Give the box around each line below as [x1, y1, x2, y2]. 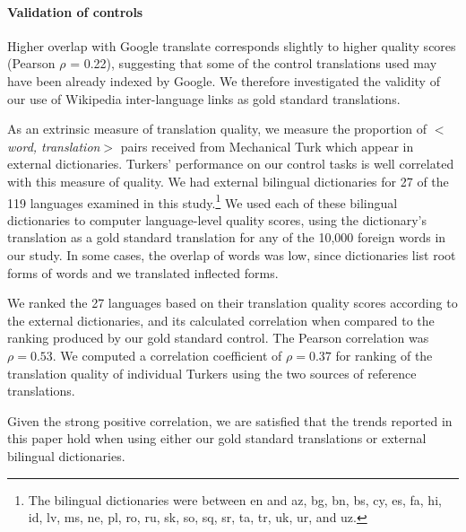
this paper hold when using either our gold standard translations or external [7, 429, 427, 448]
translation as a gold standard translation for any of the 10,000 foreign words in [7, 228, 446, 247]
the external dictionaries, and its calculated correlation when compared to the [7, 310, 435, 329]
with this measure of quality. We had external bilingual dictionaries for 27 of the [7, 171, 449, 190]
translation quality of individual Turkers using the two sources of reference [7, 363, 417, 382]
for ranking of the [335, 345, 433, 364]
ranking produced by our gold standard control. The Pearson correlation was [7, 328, 429, 347]
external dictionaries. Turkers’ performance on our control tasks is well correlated [7, 154, 454, 173]
